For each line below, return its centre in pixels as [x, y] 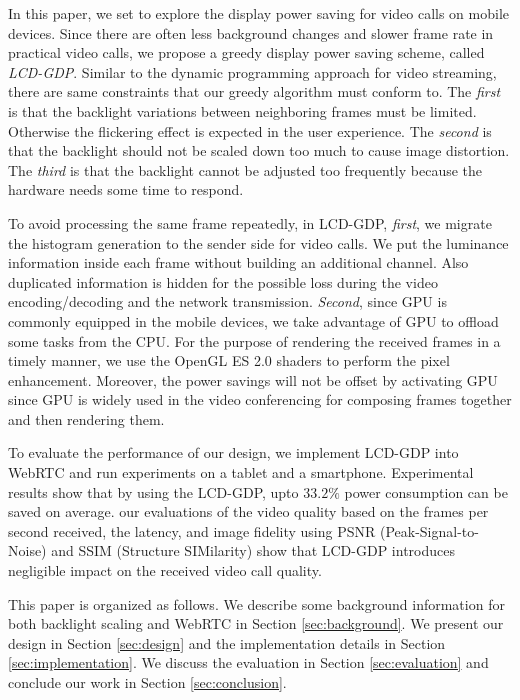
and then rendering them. [86, 418]
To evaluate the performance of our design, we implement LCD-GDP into [233, 452]
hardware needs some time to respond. [126, 189]
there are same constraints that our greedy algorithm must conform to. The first [254, 91]
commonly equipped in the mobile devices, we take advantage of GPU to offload [253, 320]
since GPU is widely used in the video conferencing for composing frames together [260, 399]
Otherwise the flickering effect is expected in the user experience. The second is [250, 130]
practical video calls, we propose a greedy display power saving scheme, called [246, 52]
